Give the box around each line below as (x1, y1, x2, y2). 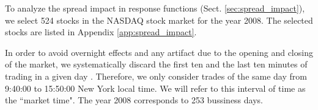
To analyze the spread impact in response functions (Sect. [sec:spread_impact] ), (5, 2, 305, 14)
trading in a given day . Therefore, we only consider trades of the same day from (5, 69, 307, 82)
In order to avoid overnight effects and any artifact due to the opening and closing (5, 46, 313, 58)
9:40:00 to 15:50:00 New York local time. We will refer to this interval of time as (5, 81, 306, 94)
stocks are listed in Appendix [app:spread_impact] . (5, 26, 197, 38)
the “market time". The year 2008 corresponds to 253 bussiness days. (5, 94, 263, 106)
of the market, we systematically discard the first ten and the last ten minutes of (5, 58, 308, 70)
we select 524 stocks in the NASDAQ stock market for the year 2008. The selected (5, 13, 313, 26)
